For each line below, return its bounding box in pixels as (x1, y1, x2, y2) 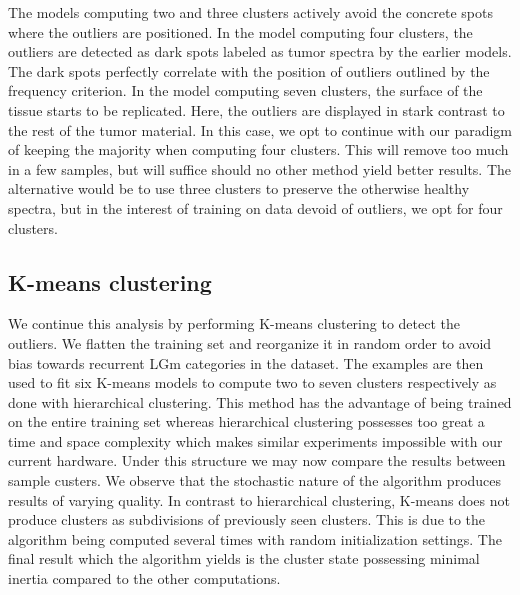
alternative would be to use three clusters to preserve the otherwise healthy (8, 178, 470, 199)
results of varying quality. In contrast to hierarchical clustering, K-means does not (8, 489, 510, 510)
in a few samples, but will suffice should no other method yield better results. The (8, 158, 512, 179)
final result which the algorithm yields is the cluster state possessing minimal (8, 548, 480, 569)
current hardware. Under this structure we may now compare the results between (8, 450, 506, 471)
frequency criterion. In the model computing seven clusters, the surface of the (8, 80, 483, 101)
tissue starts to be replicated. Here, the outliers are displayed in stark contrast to (8, 99, 505, 120)
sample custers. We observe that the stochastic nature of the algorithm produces (8, 470, 502, 491)
